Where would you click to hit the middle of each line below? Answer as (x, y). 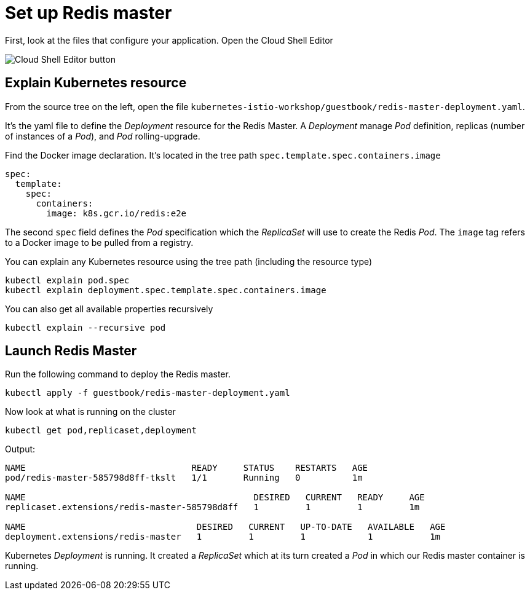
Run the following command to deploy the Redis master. (118, 374)
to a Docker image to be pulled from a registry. (99, 242)
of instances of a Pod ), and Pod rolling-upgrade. (103, 136)
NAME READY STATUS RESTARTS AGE (187, 468)
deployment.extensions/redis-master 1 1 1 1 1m (223, 537)
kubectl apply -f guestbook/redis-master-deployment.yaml (148, 393)
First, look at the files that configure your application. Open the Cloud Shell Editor (169, 40)
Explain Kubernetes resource (96, 83)
